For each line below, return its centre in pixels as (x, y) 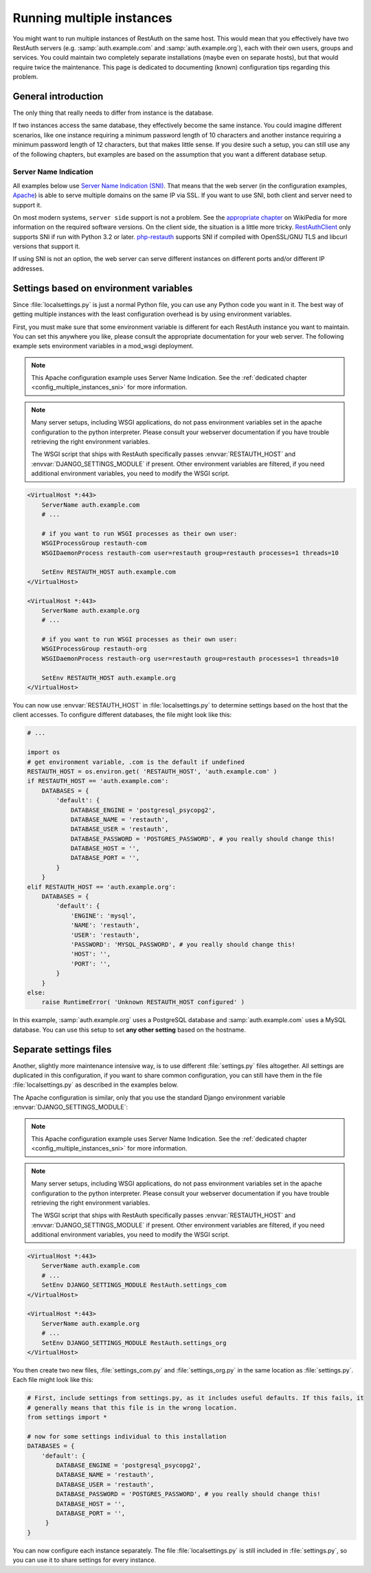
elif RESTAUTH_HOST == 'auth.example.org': (102, 887)
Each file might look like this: (53, 1380)
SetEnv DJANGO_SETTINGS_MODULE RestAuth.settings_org (134, 1343)
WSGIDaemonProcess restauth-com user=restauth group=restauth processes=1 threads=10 (190, 553)
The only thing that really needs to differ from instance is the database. (113, 113)
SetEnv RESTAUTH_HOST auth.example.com (109, 572)
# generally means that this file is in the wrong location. (132, 1407)
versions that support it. (46, 247)
